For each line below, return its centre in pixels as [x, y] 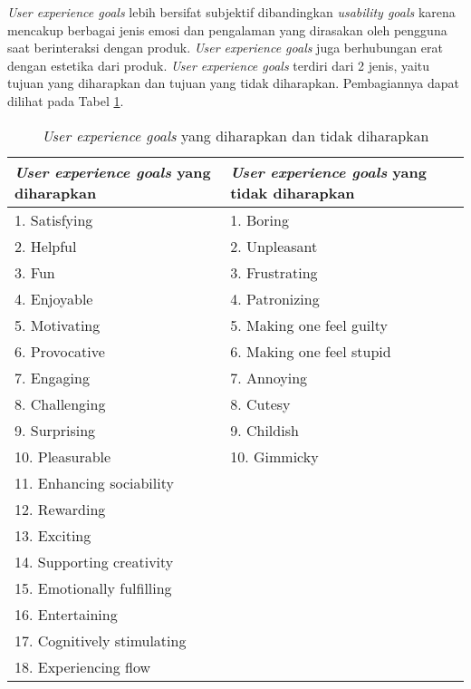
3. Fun [35, 272]
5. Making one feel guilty [309, 325]
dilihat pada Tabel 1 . [66, 100]
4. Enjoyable [54, 298]
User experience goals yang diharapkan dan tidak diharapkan [235, 135]
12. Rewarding [60, 509]
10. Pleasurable [63, 456]
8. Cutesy [260, 403]
